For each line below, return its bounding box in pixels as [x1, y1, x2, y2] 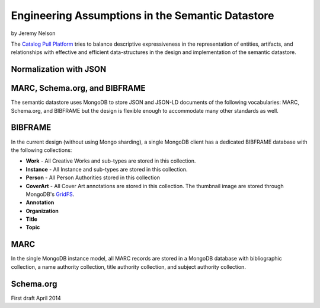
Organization [25, 207, 59, 214]
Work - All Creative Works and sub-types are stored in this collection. [25, 157, 196, 164]
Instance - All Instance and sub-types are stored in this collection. [25, 166, 188, 173]
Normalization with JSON [11, 64, 107, 74]
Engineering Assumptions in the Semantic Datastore [11, 9, 274, 22]
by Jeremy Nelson [11, 30, 56, 37]
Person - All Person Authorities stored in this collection [25, 174, 160, 181]
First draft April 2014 [11, 294, 62, 301]
